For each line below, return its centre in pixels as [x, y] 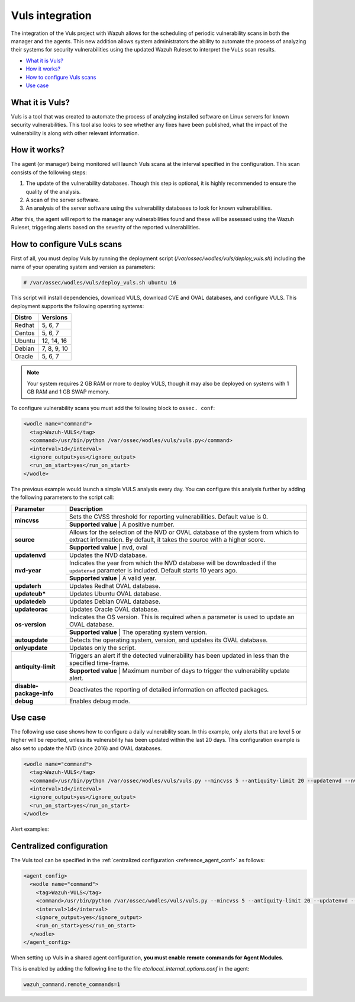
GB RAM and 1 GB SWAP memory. [68, 392]
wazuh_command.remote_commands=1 [72, 984]
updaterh [28, 585]
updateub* [30, 594]
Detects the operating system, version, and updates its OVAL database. [168, 640]
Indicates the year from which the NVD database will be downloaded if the [172, 563]
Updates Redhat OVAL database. [115, 585]
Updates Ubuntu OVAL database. [115, 594]
